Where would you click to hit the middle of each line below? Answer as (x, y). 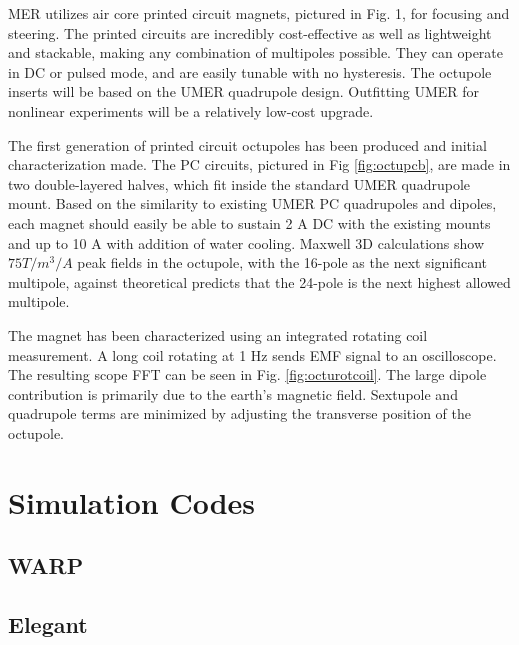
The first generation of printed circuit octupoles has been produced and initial (247, 144)
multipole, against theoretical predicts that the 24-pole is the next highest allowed (259, 281)
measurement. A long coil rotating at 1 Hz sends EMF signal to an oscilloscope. (252, 354)
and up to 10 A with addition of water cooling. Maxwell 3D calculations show (246, 242)
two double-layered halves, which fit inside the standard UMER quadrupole (239, 183)
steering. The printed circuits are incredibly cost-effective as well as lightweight (250, 32)
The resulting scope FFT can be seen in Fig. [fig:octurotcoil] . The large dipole (247, 374)
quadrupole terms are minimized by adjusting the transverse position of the (239, 413)
